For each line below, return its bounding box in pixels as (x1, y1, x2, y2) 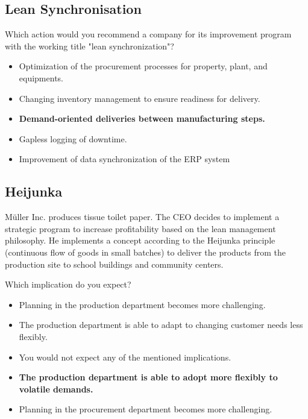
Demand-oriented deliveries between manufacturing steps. (19, 112, 265, 125)
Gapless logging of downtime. (19, 132, 127, 145)
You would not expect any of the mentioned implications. (19, 350, 231, 363)
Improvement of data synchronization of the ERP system (19, 153, 230, 165)
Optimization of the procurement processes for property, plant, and (19, 60, 268, 72)
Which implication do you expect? (5, 278, 131, 291)
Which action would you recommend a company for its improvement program (5, 28, 292, 40)
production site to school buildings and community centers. (5, 257, 224, 270)
